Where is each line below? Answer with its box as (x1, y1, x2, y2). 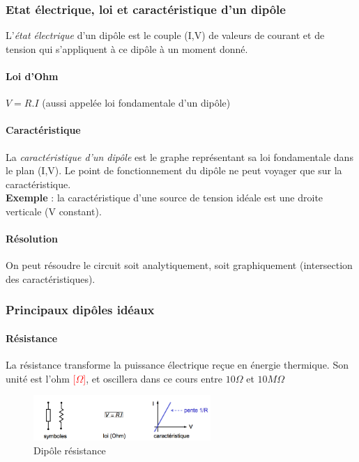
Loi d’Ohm (6, 69, 59, 83)
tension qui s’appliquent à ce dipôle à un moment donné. (6, 41, 248, 56)
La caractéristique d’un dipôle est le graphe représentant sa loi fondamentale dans (6, 149, 353, 164)
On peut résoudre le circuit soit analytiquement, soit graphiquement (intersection (6, 258, 353, 272)
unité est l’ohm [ (6, 371, 76, 385)
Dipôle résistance (33, 442, 106, 457)
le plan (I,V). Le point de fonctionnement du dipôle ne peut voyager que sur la (6, 163, 342, 178)
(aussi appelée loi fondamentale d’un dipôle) (42, 95, 231, 110)
